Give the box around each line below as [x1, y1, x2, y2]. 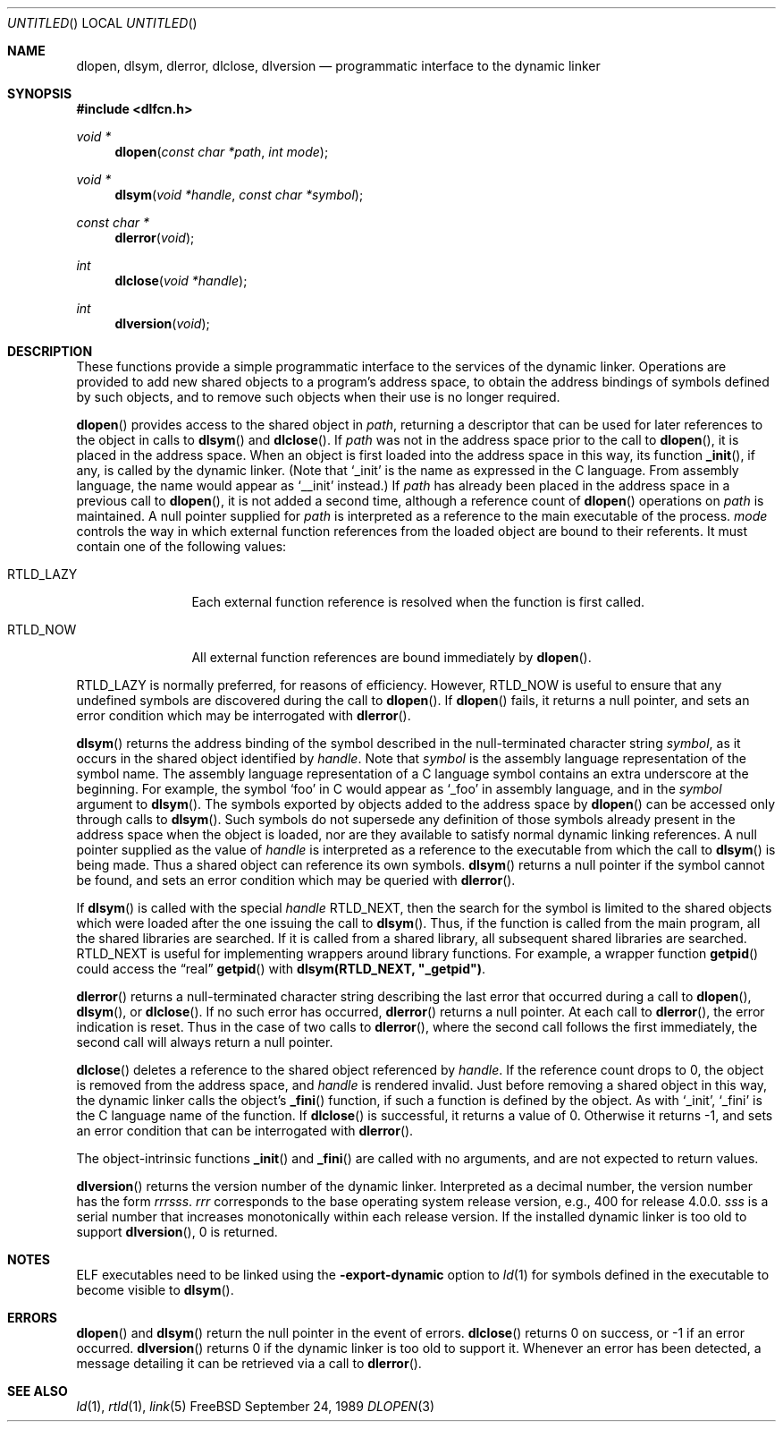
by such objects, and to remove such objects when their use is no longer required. [76, 389, 560, 404]
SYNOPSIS [7, 86, 72, 101]
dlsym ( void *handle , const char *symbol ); [114, 187, 364, 202]
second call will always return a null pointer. [76, 1034, 333, 1050]
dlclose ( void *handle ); [114, 273, 248, 288]
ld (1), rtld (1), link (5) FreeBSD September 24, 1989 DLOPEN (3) [76, 1399, 434, 1414]
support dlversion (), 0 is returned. [76, 1224, 278, 1239]
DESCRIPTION [7, 344, 93, 359]
